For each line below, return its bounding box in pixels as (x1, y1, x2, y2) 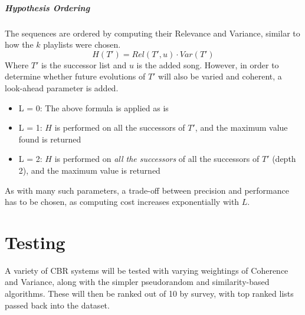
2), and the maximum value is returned (18, 164, 160, 176)
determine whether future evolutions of (5, 70, 146, 82)
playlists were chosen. (43, 38, 121, 51)
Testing (5, 230, 65, 254)
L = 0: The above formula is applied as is (18, 101, 169, 114)
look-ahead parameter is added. (5, 81, 119, 94)
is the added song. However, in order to (136, 58, 279, 71)
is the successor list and (41, 58, 127, 71)
